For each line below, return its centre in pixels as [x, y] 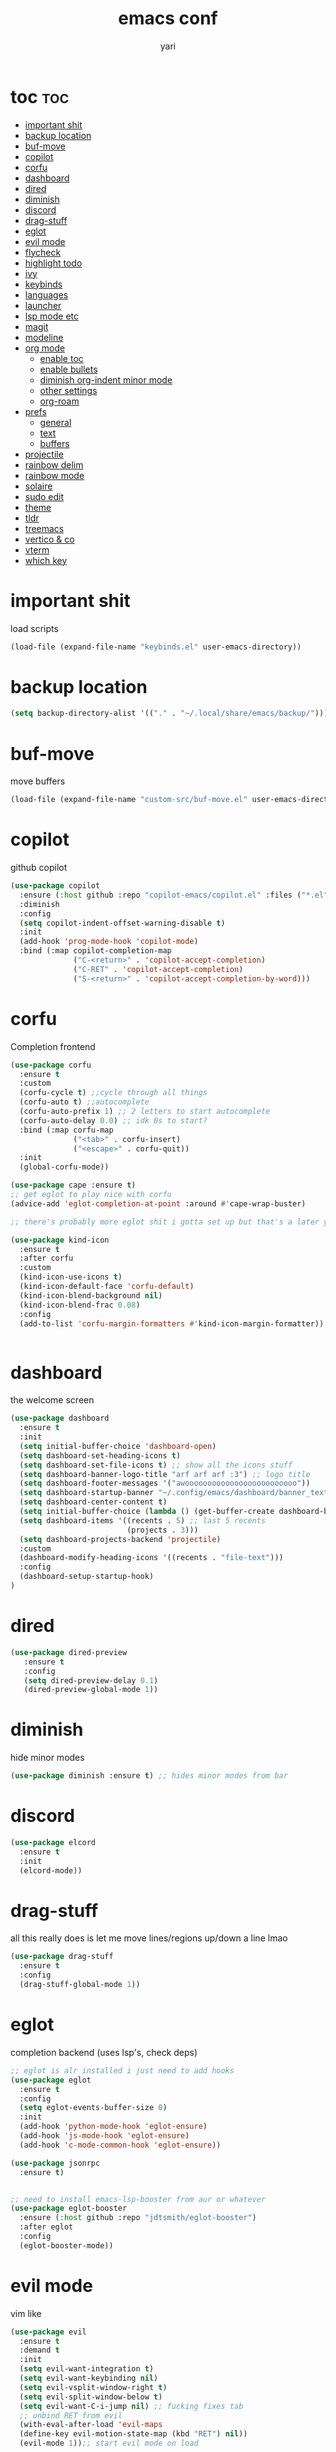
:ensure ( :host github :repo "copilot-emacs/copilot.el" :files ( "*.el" [174, 895]
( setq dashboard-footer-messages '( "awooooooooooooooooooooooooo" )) [165, 1483]
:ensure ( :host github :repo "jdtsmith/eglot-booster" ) [138, 2218]
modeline [44, 337]
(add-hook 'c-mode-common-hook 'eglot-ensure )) [120, 2145]
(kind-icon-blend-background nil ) [91, 1295]
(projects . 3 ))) [162, 1530]
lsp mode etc [52, 316]
